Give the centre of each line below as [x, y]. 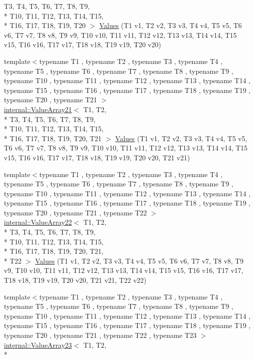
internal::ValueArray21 [38, 109]
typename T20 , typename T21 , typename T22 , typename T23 [100, 335]
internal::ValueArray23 [38, 344]
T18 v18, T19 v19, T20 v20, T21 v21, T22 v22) [75, 280]
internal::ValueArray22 [38, 222]
